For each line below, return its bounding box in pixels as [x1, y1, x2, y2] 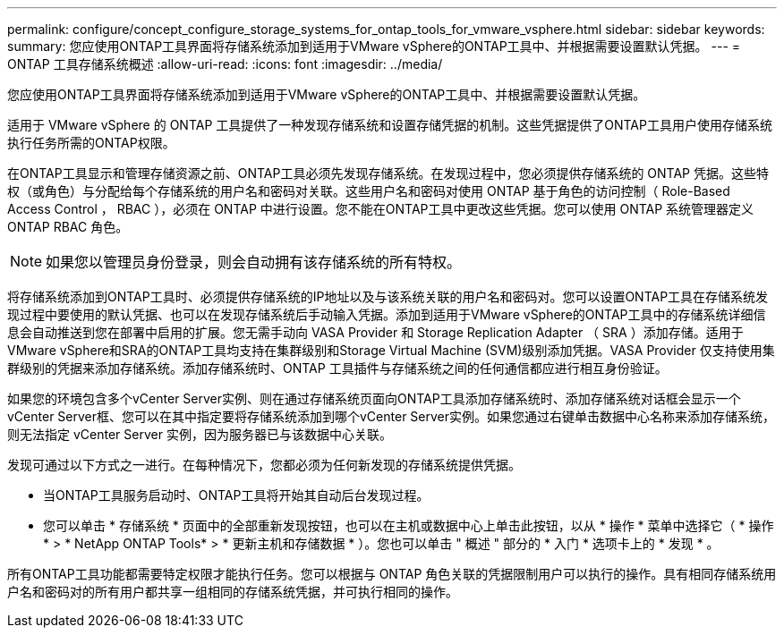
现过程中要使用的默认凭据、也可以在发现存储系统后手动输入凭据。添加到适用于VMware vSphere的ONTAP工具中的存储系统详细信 [7, 307, 766, 322]
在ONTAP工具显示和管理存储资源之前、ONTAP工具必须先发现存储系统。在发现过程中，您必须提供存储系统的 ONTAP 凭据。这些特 [7, 165, 769, 181]
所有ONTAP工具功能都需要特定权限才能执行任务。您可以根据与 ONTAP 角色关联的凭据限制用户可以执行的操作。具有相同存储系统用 [7, 566, 777, 581]
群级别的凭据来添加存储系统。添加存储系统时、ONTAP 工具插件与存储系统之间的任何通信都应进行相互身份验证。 [7, 360, 668, 376]
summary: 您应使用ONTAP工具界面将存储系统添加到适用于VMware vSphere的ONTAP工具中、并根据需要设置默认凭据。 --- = [7, 38, 741, 54]
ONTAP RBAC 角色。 [7, 219, 129, 234]
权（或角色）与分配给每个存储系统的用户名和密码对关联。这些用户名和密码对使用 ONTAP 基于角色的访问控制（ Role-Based [7, 183, 730, 199]
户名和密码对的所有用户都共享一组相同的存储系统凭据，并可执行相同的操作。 [7, 584, 458, 599]
